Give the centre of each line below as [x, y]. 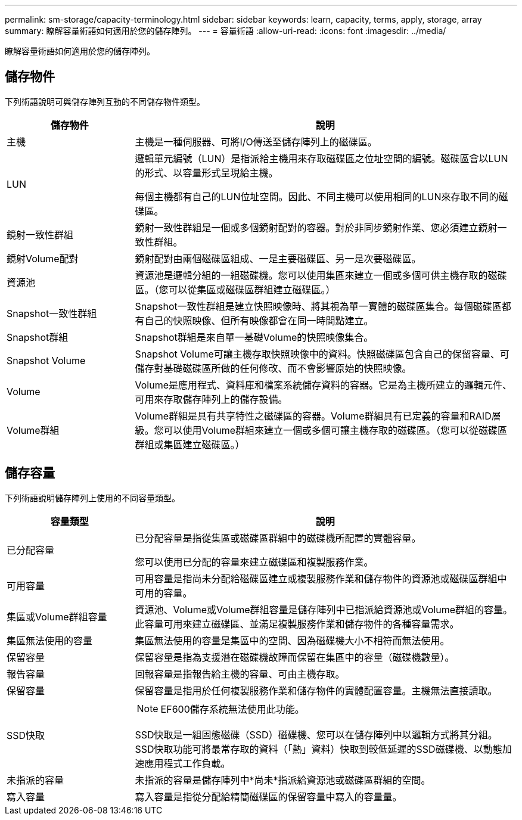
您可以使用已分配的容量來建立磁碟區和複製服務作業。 [254, 562]
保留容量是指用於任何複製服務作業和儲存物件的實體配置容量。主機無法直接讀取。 [316, 690]
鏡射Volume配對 [43, 258]
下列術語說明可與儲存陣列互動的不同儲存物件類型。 [105, 101]
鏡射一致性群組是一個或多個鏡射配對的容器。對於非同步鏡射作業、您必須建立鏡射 [316, 227]
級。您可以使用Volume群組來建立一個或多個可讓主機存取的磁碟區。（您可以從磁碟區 [321, 430]
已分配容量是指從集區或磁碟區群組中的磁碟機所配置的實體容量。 [278, 538]
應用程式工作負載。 [187, 763]
